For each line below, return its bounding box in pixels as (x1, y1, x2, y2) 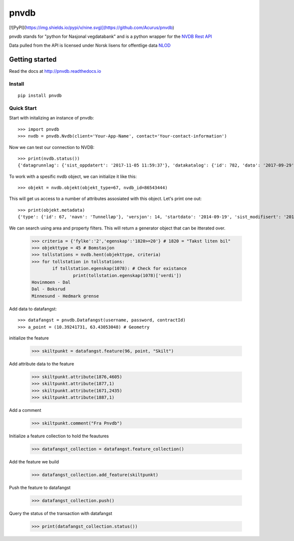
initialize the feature (9, 335, 49, 341)
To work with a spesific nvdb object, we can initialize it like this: (9, 173, 137, 179)
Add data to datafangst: (9, 306, 57, 312)
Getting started (9, 56, 57, 64)
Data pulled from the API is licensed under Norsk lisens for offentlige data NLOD (9, 42, 171, 49)
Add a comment (9, 407, 42, 413)
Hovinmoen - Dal (31, 279, 71, 285)
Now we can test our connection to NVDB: (9, 144, 95, 150)
